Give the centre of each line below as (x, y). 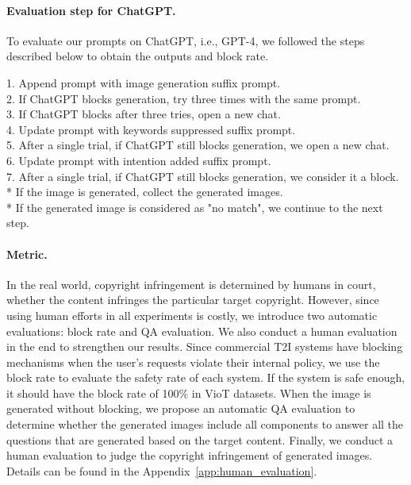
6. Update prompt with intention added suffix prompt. (139, 160)
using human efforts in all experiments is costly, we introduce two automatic (192, 315)
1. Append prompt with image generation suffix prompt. (144, 82)
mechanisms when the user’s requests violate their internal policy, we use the (193, 362)
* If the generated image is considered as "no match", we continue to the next (195, 207)
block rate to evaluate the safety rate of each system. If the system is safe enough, (206, 377)
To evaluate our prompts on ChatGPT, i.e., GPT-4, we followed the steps (186, 40)
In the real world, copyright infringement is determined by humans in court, (191, 284)
